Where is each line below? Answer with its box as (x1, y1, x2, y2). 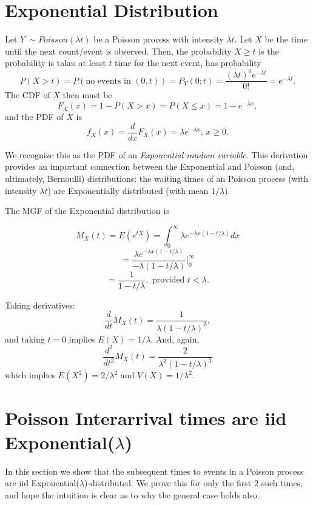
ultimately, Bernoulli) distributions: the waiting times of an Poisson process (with (5, 172, 309, 184)
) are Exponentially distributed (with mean (47, 184, 209, 196)
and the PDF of (5, 110, 64, 123)
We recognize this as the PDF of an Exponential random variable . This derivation (5, 148, 308, 161)
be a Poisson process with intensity (93, 33, 224, 45)
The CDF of (5, 89, 50, 101)
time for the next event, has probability (115, 56, 261, 69)
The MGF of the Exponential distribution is (5, 204, 169, 217)
